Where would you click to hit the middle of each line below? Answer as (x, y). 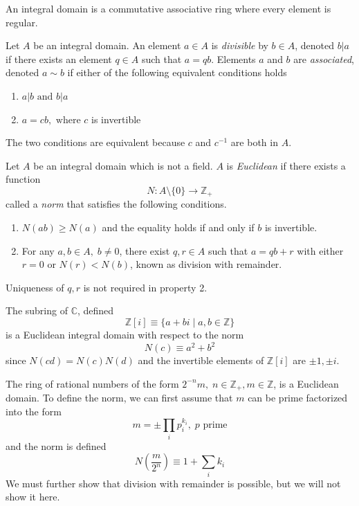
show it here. (33, 497)
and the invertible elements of (201, 360)
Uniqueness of (35, 287)
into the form (34, 411)
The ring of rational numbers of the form (92, 383)
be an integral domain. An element (107, 45)
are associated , (324, 58)
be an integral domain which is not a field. (123, 165)
